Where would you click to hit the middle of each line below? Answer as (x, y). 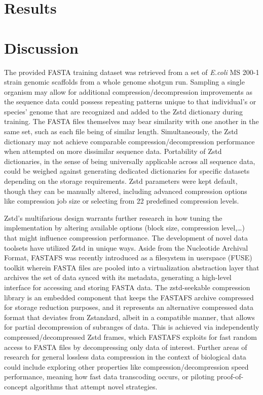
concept (16, 386)
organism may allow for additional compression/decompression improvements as (128, 91)
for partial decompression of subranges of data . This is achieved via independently (132, 327)
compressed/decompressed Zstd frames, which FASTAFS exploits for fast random (130, 337)
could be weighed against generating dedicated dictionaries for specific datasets (127, 171)
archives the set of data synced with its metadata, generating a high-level (118, 277)
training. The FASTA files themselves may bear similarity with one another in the (131, 121)
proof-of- (230, 377)
